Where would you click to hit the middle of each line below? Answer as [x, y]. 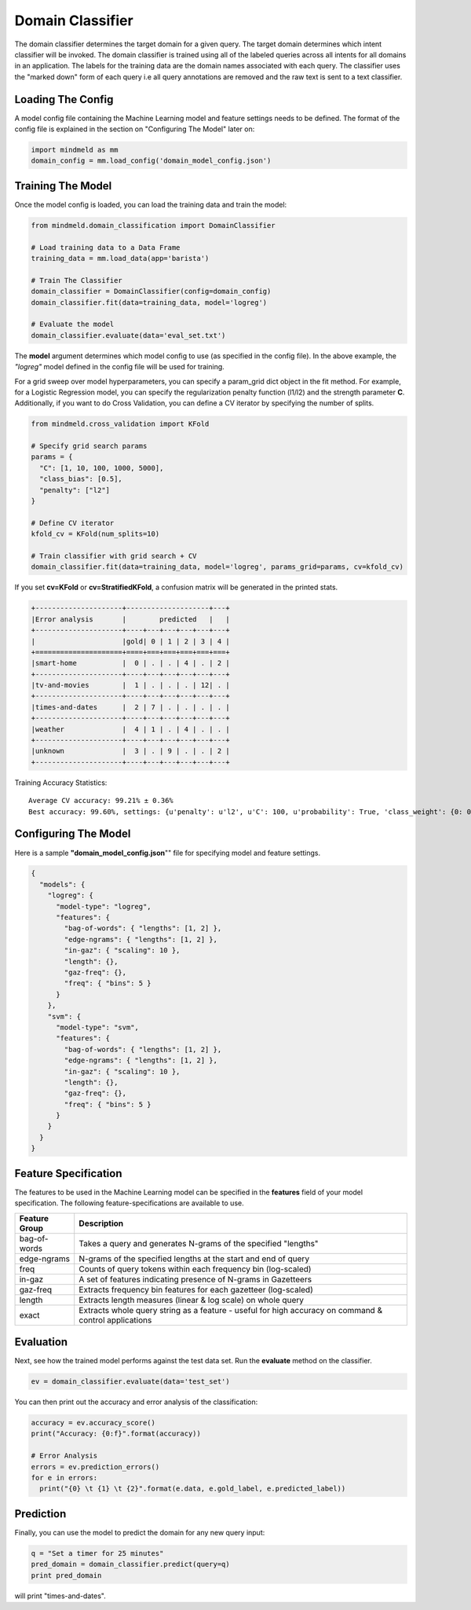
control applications [115, 1320]
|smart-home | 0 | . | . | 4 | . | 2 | [131, 663]
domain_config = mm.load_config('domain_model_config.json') [151, 161]
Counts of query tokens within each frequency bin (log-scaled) [195, 1269]
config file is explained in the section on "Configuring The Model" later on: [135, 129]
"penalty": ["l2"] [75, 490]
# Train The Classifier [77, 280]
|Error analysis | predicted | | [131, 619]
